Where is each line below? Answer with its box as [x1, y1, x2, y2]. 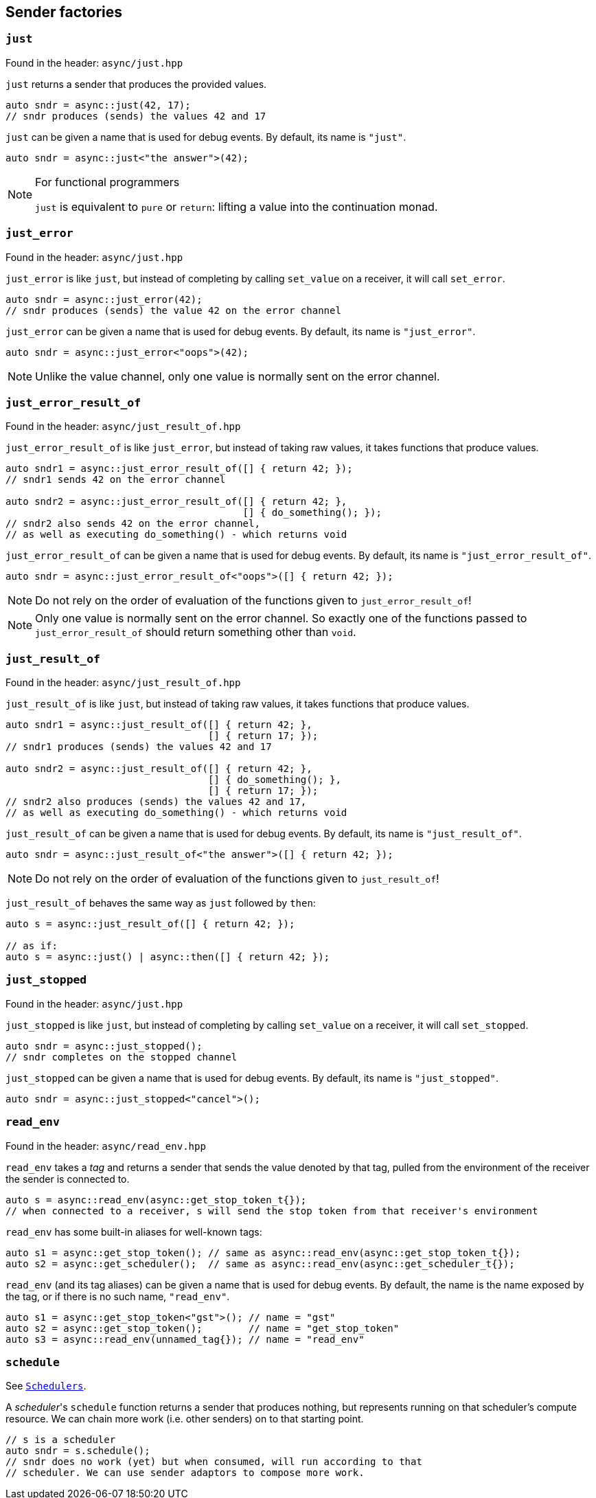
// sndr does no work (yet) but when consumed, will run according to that [5, 1456, 422, 1468]
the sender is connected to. [5, 1172, 130, 1185]
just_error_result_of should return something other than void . [35, 625, 356, 639]
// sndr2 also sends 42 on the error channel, [5, 518, 260, 530]
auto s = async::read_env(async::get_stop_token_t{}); [5, 1194, 307, 1205]
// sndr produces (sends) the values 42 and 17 [5, 110, 266, 122]
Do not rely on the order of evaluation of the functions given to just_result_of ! [35, 872, 439, 886]
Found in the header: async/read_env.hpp [5, 1139, 206, 1152]
